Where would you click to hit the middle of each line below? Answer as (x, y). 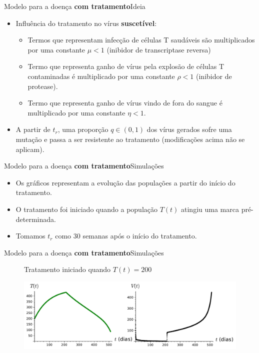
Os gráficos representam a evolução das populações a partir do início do (125, 182)
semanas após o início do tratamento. (140, 236)
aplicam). (30, 149)
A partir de (33, 129)
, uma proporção (83, 129)
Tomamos (30, 236)
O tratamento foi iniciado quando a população (86, 209)
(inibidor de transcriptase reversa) (159, 49)
